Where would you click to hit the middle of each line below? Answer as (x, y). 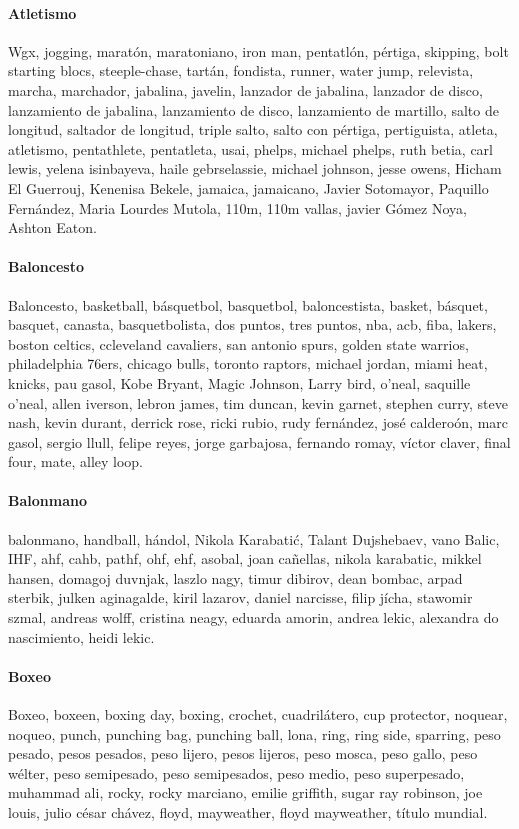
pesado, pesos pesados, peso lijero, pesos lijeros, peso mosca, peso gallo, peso (243, 753)
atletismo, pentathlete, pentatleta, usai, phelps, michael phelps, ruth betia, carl (250, 148)
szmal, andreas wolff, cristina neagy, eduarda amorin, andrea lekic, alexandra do (253, 617)
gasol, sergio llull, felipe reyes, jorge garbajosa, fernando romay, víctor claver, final (259, 441)
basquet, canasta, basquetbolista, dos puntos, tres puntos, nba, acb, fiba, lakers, (252, 324)
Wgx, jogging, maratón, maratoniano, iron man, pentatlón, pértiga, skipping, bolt (258, 50)
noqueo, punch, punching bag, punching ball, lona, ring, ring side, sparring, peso (254, 733)
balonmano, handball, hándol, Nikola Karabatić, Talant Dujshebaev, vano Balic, (254, 538)
